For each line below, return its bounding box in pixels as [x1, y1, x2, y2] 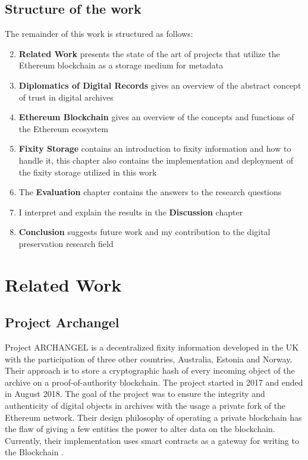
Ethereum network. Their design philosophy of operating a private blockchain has [5, 411, 302, 423]
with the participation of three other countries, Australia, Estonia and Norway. [5, 352, 293, 365]
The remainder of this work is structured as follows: [5, 27, 193, 40]
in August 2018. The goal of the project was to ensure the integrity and [5, 387, 265, 400]
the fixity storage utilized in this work [18, 165, 157, 178]
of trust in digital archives [18, 90, 114, 103]
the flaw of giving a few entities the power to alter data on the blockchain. [5, 423, 275, 435]
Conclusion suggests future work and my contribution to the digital [18, 226, 271, 238]
